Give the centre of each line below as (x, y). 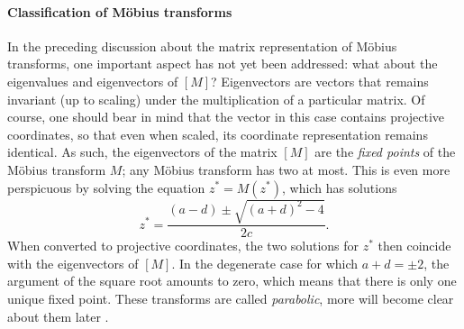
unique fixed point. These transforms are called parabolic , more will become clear (231, 298)
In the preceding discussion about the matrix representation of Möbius (202, 46)
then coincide (414, 246)
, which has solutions (340, 187)
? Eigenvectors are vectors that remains (320, 81)
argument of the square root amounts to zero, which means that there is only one (232, 281)
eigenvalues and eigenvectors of (93, 81)
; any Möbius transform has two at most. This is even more (286, 169)
